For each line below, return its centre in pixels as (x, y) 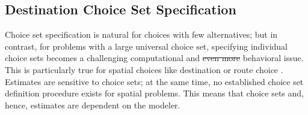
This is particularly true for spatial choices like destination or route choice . (144, 69)
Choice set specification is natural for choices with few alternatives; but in (141, 34)
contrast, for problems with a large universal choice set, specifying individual (146, 46)
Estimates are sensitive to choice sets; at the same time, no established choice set (154, 81)
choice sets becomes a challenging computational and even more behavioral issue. (154, 58)
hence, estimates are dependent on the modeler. (93, 105)
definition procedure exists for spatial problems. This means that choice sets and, (154, 93)
